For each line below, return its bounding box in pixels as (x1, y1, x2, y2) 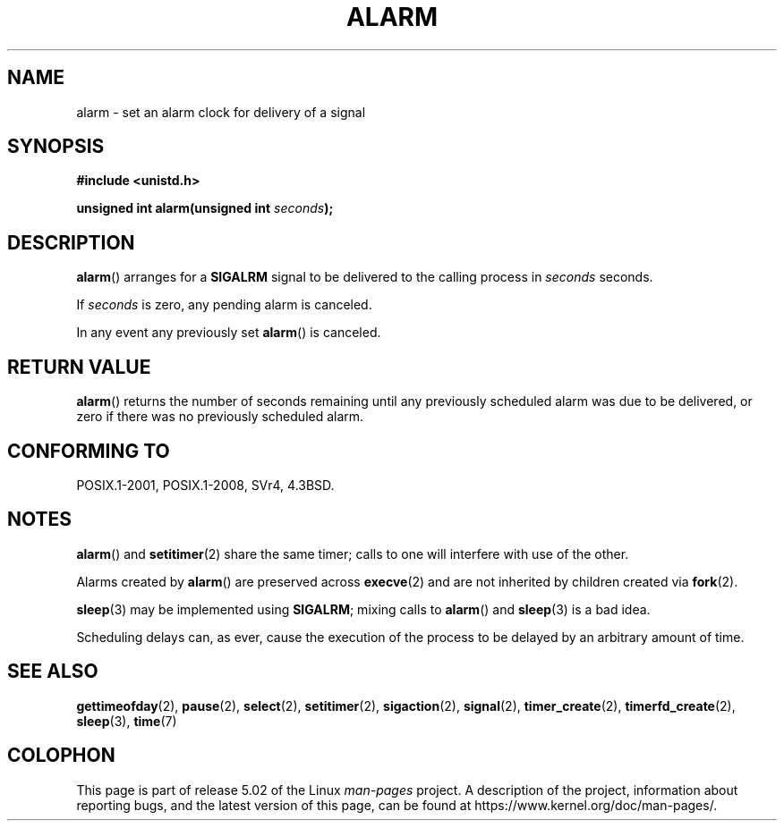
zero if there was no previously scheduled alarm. (76, 409, 364, 425)
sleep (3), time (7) (76, 713, 177, 729)
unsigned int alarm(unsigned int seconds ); (76, 200, 334, 216)
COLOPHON (7, 744, 115, 767)
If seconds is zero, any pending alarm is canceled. (76, 297, 372, 313)
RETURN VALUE (7, 355, 151, 378)
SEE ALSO (7, 660, 98, 683)
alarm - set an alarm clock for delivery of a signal (76, 104, 366, 120)
